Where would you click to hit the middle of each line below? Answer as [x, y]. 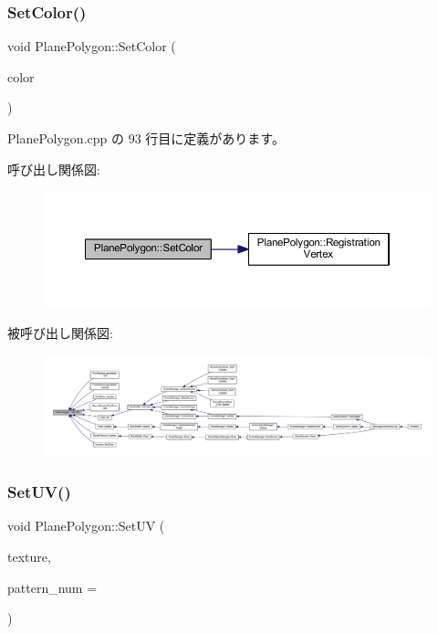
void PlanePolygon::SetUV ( [86, 526]
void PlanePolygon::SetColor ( [92, 46]
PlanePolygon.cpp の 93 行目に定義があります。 [146, 138]
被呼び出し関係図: [60, 333]
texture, [29, 556]
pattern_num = [52, 587]
